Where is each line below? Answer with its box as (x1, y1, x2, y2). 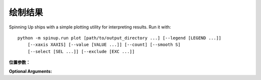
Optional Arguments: (9, 68, 52, 74)
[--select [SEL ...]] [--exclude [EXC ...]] (27, 49, 135, 54)
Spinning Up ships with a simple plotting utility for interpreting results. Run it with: (9, 24, 171, 30)
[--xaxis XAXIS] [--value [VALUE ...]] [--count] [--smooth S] (27, 42, 181, 48)
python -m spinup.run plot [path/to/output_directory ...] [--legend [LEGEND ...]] (17, 35, 222, 40)
